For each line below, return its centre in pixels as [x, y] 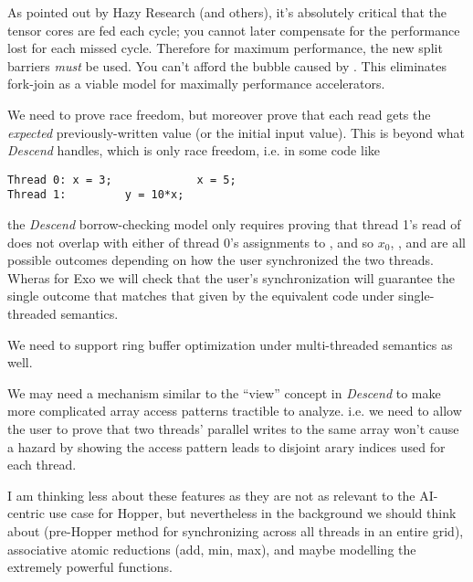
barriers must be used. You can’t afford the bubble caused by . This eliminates [227, 65]
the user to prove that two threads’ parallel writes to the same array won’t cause [233, 429]
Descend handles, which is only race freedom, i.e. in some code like [194, 150]
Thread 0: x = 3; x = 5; [122, 180]
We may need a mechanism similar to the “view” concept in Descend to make [224, 392]
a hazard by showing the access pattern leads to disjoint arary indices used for [226, 446]
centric [26, 513]
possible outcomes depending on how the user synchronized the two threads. [221, 260]
